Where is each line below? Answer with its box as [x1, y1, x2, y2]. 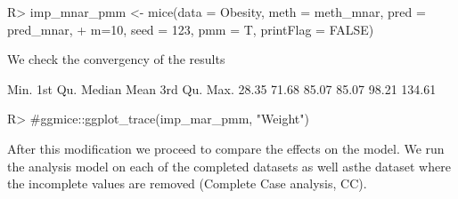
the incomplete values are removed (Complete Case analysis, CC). [7, 174, 367, 193]
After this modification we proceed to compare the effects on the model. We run [7, 139, 445, 157]
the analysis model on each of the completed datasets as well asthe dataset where [7, 156, 451, 175]
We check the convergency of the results [7, 50, 225, 68]
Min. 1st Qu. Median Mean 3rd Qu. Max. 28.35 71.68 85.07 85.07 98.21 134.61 [7, 79, 437, 98]
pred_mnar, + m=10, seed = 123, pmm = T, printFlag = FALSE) [7, 20, 374, 38]
